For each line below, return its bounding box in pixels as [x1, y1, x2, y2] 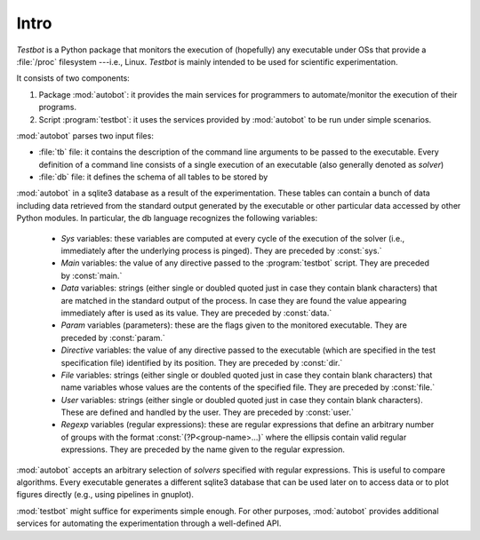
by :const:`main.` [60, 270, 123, 281]
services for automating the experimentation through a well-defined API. [16, 518, 282, 528]
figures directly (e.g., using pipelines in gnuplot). [16, 489, 195, 500]
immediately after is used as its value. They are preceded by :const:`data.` [60, 307, 332, 318]
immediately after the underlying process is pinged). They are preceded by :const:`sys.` [60, 245, 382, 257]
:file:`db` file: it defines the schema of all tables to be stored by [38, 171, 268, 182]
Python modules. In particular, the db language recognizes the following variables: [16, 213, 318, 224]
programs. [38, 102, 77, 113]
